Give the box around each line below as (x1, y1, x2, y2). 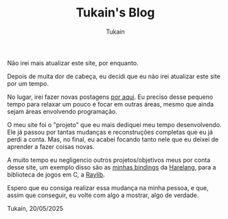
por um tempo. (7, 79, 49, 87)
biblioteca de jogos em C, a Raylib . (7, 170, 105, 178)
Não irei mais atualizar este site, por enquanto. (7, 58, 139, 67)
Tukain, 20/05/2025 (7, 204, 64, 212)
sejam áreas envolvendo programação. (7, 107, 118, 115)
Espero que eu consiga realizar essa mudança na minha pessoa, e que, (7, 183, 209, 192)
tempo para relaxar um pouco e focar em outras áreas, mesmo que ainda (7, 100, 214, 108)
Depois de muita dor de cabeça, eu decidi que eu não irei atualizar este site (7, 72, 221, 80)
